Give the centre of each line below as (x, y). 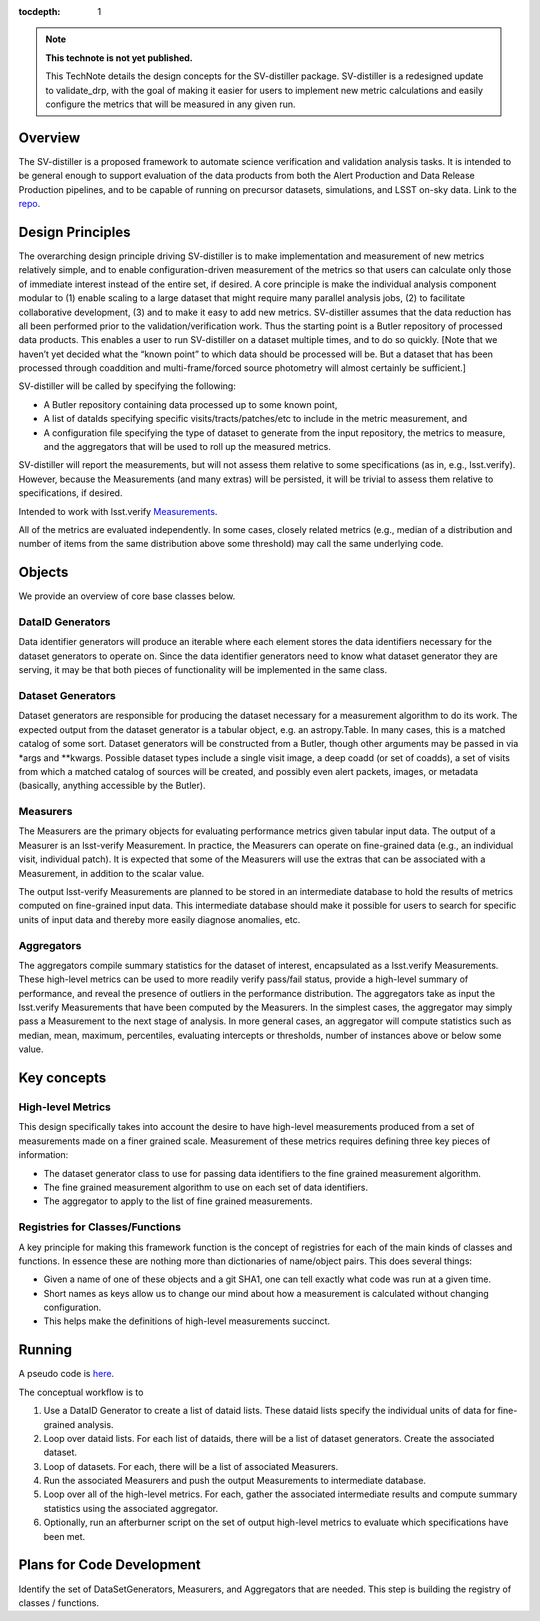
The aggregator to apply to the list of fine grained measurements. (178, 1201)
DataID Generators (64, 622)
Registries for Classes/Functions (100, 1227)
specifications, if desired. (70, 493)
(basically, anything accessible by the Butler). (112, 786)
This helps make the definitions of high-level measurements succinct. (186, 1321)
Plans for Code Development (110, 1565)
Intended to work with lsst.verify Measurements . (118, 511)
